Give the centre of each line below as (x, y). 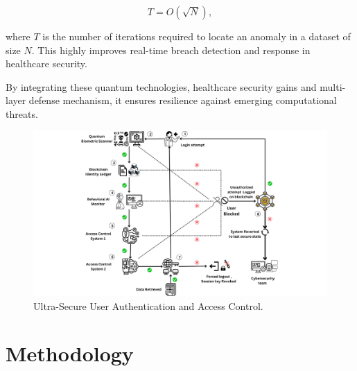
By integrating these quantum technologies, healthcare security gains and (161, 86)
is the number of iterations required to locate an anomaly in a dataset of (197, 36)
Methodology (70, 353)
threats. (22, 113)
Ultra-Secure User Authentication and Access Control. (148, 305)
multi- (333, 86)
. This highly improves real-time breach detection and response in (171, 50)
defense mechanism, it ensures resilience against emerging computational (183, 100)
